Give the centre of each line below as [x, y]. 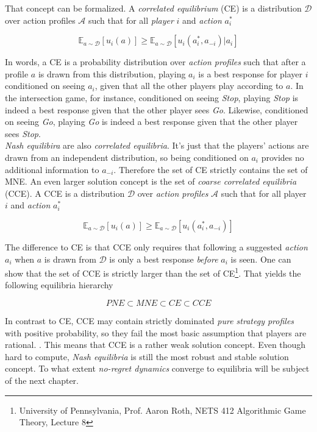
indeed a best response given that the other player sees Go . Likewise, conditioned [157, 109]
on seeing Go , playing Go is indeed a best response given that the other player [151, 122]
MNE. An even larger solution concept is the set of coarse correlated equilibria [151, 181]
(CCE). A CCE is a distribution [65, 193]
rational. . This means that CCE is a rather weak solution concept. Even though [155, 345]
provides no [283, 157]
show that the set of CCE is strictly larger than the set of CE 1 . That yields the [153, 272]
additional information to [52, 169]
